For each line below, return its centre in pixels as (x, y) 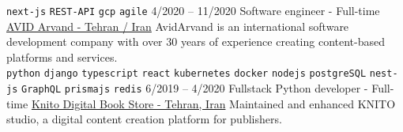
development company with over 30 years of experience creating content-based (196, 41)
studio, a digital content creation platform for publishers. (144, 119)
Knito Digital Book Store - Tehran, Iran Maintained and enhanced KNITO (213, 103)
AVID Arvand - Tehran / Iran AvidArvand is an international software (178, 26)
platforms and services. (62, 57)
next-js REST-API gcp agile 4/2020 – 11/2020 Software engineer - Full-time (193, 10)
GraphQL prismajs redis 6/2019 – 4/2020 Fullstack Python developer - (195, 88)
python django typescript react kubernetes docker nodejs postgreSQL (186, 74)
